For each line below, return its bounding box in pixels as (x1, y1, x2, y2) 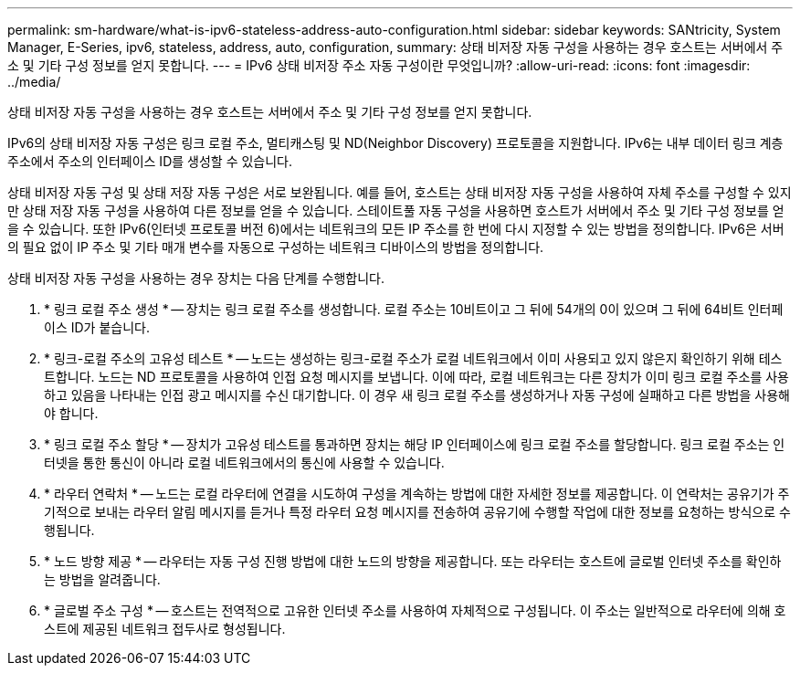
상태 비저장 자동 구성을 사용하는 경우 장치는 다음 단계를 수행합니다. (7, 270, 384, 286)
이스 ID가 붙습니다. (44, 320, 150, 335)
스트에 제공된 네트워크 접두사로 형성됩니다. (44, 621, 286, 636)
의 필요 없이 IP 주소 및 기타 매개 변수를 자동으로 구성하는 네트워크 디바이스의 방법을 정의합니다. (7, 239, 544, 255)
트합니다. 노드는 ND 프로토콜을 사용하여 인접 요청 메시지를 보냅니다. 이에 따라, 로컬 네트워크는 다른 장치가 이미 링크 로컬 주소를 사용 (44, 369, 789, 384)
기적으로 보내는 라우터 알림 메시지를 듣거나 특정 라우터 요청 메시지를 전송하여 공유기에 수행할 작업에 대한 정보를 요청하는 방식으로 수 (44, 504, 791, 520)
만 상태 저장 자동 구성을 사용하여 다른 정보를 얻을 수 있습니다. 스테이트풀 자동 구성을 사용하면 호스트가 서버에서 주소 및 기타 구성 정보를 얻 (7, 203, 784, 218)
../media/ (7, 74, 61, 89)
